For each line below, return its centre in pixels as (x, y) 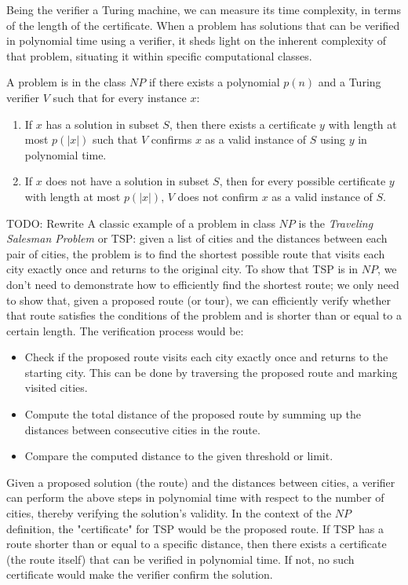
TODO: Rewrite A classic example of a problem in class (141, 223)
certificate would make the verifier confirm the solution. (140, 574)
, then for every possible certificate (302, 181)
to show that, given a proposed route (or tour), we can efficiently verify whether (199, 300)
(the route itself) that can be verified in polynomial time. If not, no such (180, 559)
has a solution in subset (102, 124)
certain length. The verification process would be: (125, 330)
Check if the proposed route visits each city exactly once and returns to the (206, 357)
